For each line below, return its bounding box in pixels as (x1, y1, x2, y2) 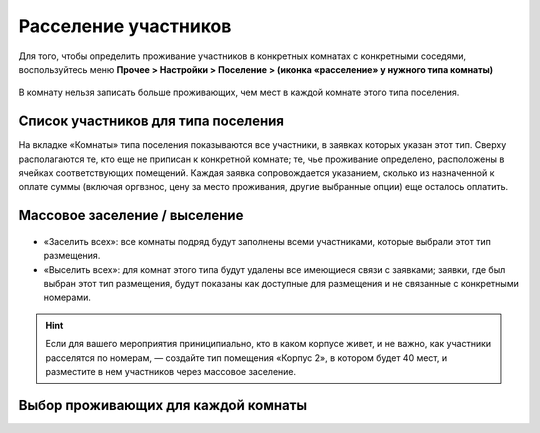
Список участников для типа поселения (18, 113, 285, 130)
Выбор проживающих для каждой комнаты (18, 396, 308, 414)
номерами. (43, 291, 92, 304)
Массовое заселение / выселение (18, 207, 244, 224)
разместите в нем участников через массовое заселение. (45, 365, 297, 377)
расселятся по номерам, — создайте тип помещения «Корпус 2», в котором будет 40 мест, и (45, 351, 448, 364)
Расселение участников (18, 15, 232, 37)
